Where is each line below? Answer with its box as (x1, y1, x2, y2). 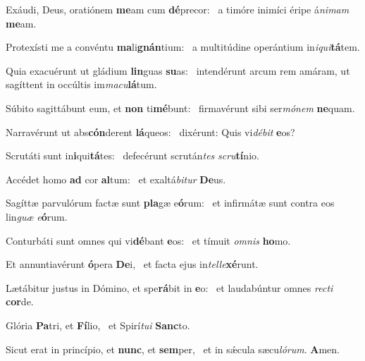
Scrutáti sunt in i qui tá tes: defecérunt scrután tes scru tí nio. (6, 148, 259, 163)
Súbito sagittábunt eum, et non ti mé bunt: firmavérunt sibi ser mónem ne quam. (6, 100, 355, 115)
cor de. (6, 294, 34, 309)
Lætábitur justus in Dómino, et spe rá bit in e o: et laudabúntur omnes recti (6, 280, 333, 295)
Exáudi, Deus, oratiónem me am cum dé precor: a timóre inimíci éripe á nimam (6, 2, 349, 16)
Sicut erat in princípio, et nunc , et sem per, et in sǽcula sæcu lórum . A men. (6, 341, 340, 356)
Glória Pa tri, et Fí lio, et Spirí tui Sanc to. (6, 317, 190, 332)
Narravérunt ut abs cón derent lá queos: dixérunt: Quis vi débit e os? (6, 124, 295, 139)
